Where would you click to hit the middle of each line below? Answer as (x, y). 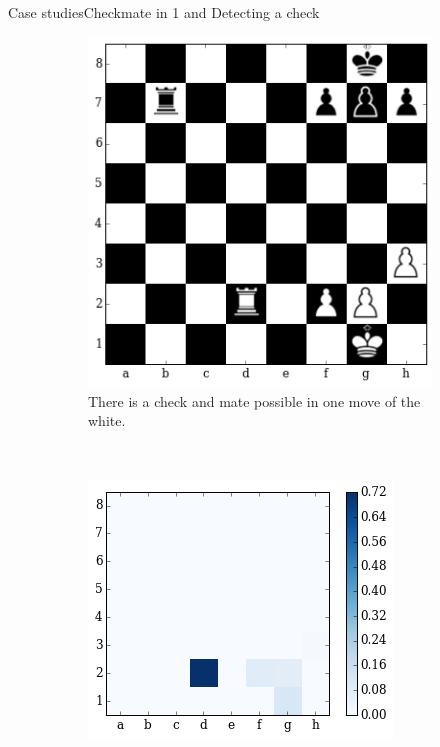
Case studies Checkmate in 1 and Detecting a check (164, 12)
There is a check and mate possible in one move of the (254, 400)
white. (107, 420)
